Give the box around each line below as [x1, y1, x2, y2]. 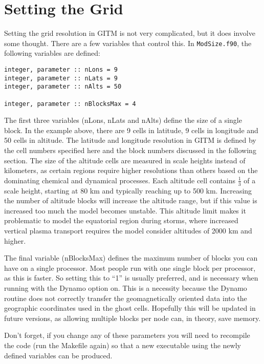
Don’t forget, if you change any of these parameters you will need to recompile [4, 330, 250, 340]
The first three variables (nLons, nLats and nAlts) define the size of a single [4, 115, 242, 125]
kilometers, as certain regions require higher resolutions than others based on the [4, 165, 258, 176]
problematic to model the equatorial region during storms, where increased [4, 215, 238, 226]
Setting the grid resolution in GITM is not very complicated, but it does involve [4, 28, 255, 38]
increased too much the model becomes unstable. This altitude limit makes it [4, 205, 246, 216]
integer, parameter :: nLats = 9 [4, 74, 118, 82]
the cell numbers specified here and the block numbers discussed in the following [4, 145, 256, 156]
